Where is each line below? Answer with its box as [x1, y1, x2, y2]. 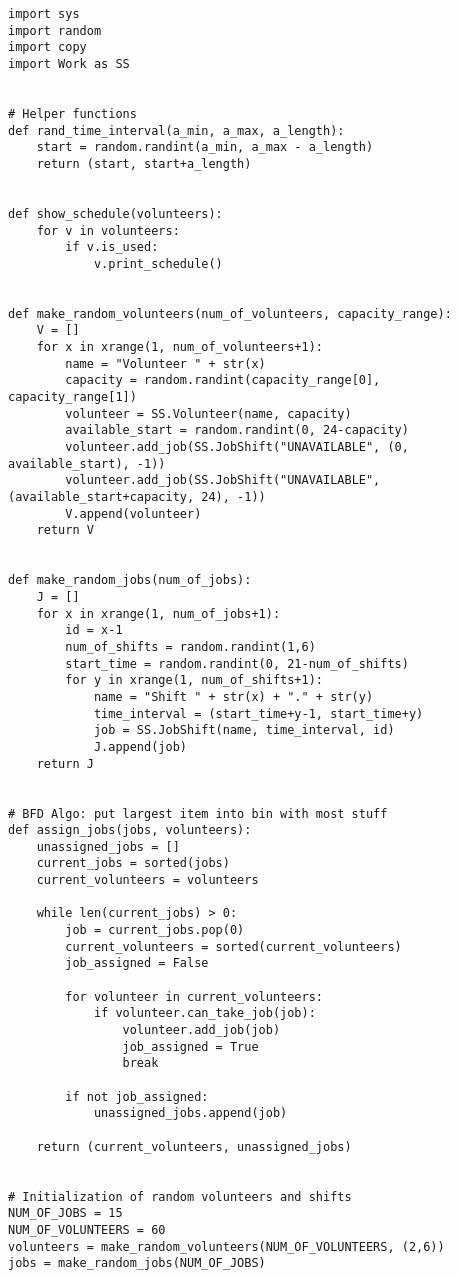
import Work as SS [8, 56, 130, 71]
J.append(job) [93, 739, 187, 754]
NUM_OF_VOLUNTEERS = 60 [8, 1222, 166, 1237]
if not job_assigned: [65, 1089, 209, 1104]
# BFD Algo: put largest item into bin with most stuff [8, 806, 388, 821]
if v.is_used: [65, 240, 159, 255]
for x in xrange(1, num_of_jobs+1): [36, 606, 281, 621]
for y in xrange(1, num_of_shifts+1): [65, 673, 323, 688]
